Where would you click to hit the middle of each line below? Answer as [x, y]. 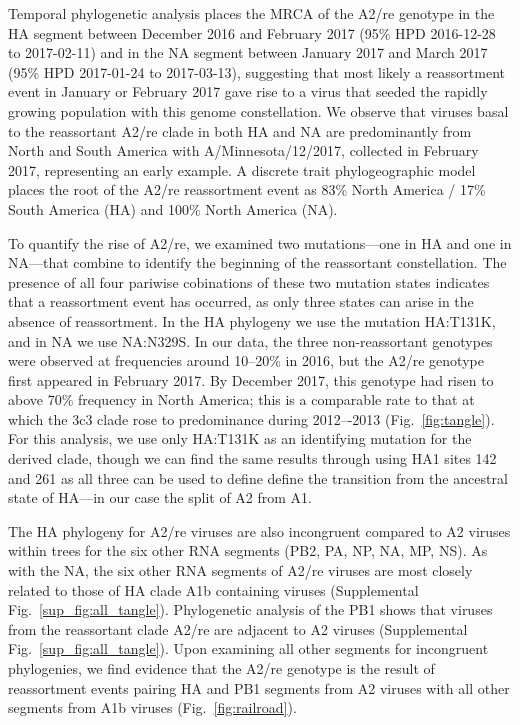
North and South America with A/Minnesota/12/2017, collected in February [243, 150]
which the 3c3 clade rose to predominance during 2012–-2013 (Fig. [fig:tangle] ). [251, 418]
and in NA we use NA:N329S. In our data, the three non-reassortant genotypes [250, 340]
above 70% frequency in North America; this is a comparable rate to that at [241, 399]
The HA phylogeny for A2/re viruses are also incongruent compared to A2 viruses [259, 530]
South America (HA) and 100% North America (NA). [173, 208]
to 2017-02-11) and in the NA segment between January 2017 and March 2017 [248, 52]
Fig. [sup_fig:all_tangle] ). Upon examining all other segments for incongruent [248, 648]
